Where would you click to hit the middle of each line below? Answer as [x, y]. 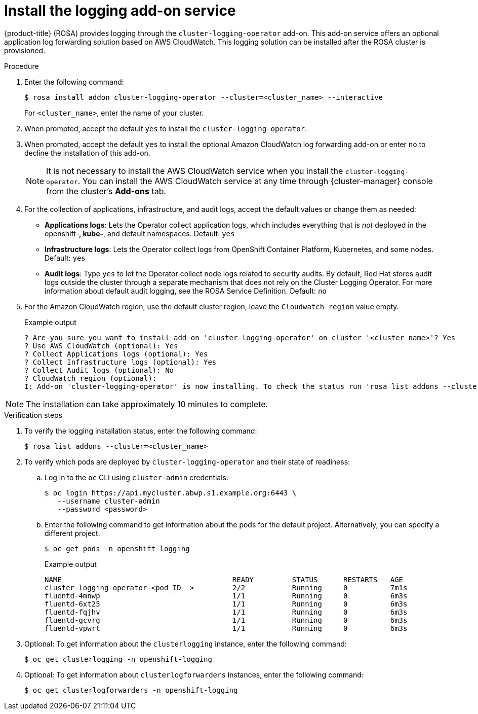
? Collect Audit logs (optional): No [99, 370]
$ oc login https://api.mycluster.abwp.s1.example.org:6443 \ [171, 493]
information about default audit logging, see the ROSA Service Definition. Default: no [186, 291]
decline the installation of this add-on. [87, 153]
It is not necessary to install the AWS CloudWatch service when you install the [195, 171]
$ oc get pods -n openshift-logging [117, 548]
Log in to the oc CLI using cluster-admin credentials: [137, 477]
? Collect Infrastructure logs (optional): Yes [121, 362]
